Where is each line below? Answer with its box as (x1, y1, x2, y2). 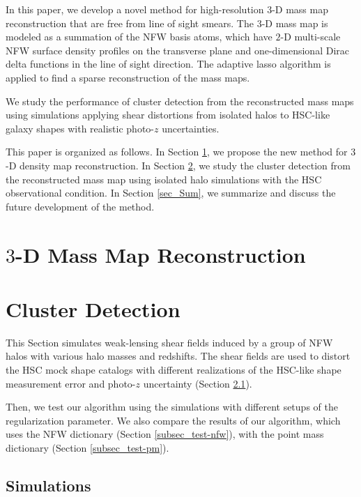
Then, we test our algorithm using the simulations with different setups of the (6, 399, 338, 414)
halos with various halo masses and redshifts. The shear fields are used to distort (6, 349, 351, 363)
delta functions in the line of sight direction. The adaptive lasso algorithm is (6, 56, 331, 71)
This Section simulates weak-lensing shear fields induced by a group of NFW (6, 335, 333, 349)
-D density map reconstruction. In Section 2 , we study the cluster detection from (6, 158, 351, 172)
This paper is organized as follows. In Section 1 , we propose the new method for (6, 144, 348, 159)
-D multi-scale (280, 29, 341, 44)
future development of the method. (6, 199, 155, 213)
